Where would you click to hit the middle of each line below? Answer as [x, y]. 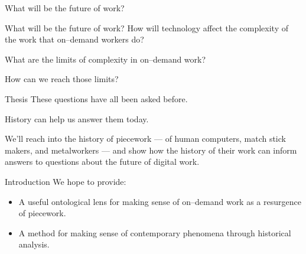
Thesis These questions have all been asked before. [96, 98]
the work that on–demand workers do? [74, 39]
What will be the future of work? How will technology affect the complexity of [147, 27]
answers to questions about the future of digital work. [102, 162]
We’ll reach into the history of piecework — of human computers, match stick [145, 139]
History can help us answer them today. [77, 118]
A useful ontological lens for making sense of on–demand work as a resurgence [160, 201]
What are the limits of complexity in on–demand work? [105, 59]
